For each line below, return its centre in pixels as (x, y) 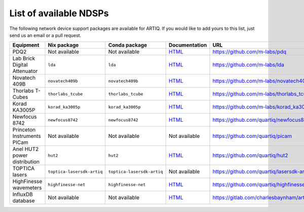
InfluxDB (23, 194)
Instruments (27, 136)
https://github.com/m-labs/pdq (250, 52)
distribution (26, 162)
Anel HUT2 (26, 149)
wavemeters (27, 188)
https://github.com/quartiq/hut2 (250, 156)
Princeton (24, 130)
